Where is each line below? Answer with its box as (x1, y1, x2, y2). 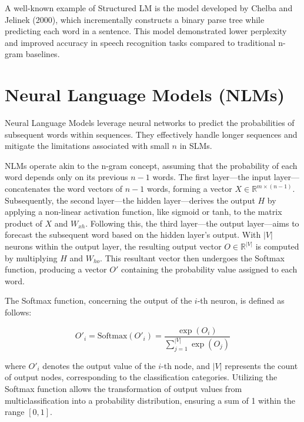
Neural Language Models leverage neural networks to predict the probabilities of (5, 117, 295, 129)
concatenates (5, 182, 51, 195)
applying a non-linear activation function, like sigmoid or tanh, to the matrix (5, 205, 282, 218)
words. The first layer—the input (152, 171, 272, 183)
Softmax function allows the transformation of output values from (5, 382, 242, 394)
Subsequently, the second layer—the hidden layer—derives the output (5, 194, 255, 206)
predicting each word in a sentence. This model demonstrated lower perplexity (5, 25, 287, 37)
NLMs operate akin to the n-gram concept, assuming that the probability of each (5, 159, 298, 171)
